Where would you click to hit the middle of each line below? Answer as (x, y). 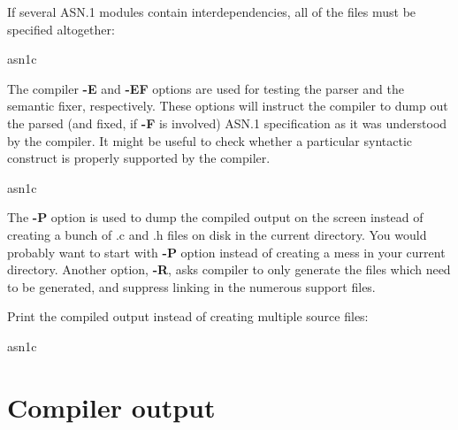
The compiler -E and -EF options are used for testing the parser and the (206, 88)
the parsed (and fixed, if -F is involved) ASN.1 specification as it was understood (227, 123)
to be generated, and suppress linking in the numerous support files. (191, 286)
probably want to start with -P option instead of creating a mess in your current (226, 252)
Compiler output (111, 407)
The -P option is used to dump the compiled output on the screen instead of (215, 217)
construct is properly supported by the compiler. (139, 158)
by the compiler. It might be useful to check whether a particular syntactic (210, 140)
